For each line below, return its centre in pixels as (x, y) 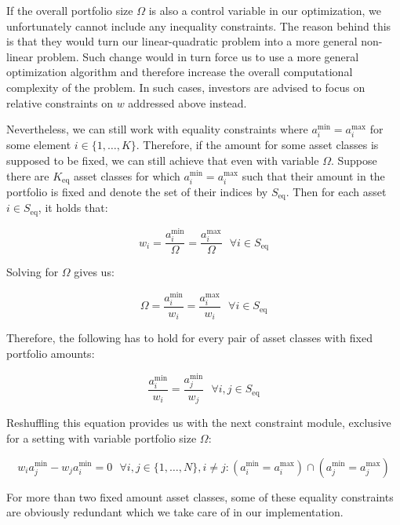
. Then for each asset (336, 191)
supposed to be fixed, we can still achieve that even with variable (163, 160)
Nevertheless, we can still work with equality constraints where (157, 129)
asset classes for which (127, 175)
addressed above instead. (187, 102)
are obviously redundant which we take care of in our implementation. (175, 512)
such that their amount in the (313, 175)
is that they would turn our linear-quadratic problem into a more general (182, 41)
